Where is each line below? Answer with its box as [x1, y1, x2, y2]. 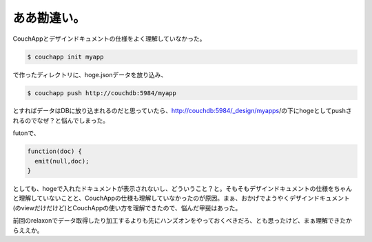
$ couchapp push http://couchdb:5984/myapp [27, 89, 177, 97]
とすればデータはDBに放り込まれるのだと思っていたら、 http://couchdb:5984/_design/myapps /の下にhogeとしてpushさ [12, 107, 352, 115]
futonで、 [12, 129, 41, 137]
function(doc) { [27, 148, 83, 155]
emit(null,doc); [34, 157, 90, 165]
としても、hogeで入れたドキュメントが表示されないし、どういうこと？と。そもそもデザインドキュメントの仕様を [12, 185, 334, 193]
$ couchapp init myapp [27, 52, 104, 61]
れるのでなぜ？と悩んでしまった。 [12, 116, 110, 124]
